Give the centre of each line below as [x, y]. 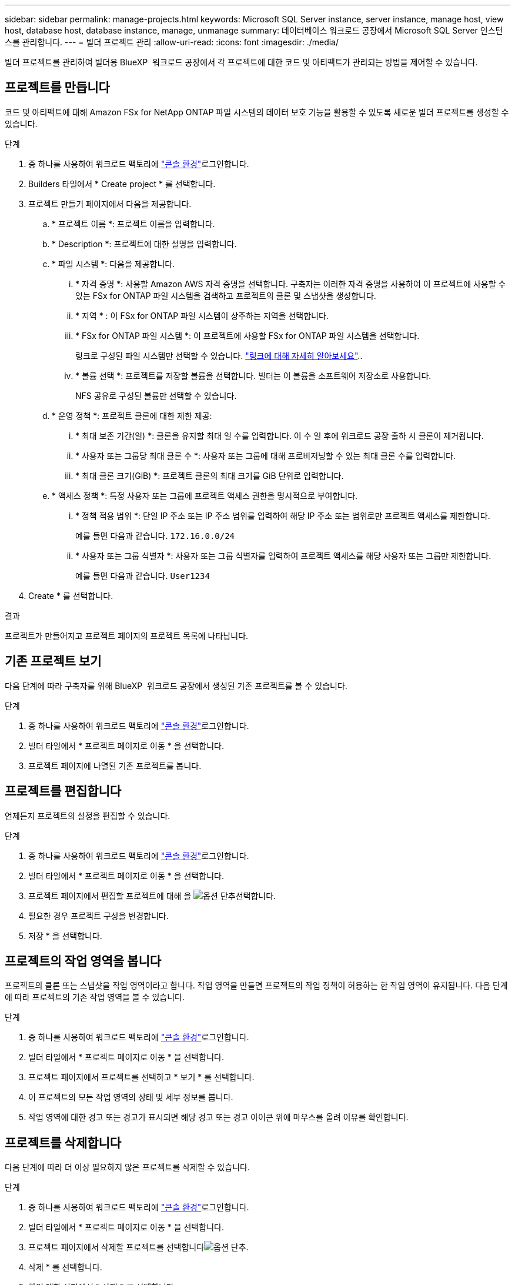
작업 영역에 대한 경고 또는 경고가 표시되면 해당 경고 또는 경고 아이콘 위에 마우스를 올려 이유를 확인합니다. [218, 1117]
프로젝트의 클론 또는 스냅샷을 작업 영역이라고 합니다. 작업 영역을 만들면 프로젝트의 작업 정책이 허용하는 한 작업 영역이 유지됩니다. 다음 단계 [256, 986]
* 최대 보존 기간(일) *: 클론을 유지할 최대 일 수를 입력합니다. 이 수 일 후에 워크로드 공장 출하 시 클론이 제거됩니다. [280, 435]
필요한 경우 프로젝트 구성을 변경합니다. [98, 916]
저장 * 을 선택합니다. [65, 936]
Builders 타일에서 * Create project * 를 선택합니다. [122, 184]
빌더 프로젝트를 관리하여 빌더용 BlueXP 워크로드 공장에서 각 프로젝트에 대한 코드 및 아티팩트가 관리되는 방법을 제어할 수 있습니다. [241, 62]
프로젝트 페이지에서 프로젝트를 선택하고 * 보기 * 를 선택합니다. [141, 1077]
